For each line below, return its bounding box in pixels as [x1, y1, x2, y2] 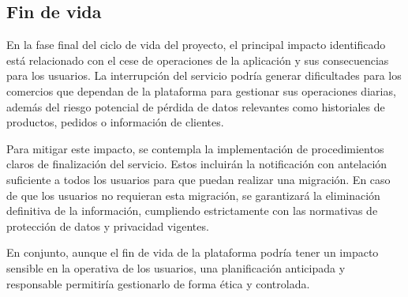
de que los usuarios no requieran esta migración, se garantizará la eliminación [6, 186, 380, 203]
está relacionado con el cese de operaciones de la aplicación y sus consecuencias [6, 51, 389, 68]
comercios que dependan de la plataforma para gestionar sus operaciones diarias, [6, 82, 396, 99]
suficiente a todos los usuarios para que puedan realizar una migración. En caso [6, 171, 391, 187]
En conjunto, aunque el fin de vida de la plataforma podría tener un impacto [6, 244, 379, 261]
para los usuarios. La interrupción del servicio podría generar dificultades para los [6, 67, 402, 84]
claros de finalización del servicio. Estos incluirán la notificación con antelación [6, 156, 387, 172]
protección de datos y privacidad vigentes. [6, 217, 209, 234]
